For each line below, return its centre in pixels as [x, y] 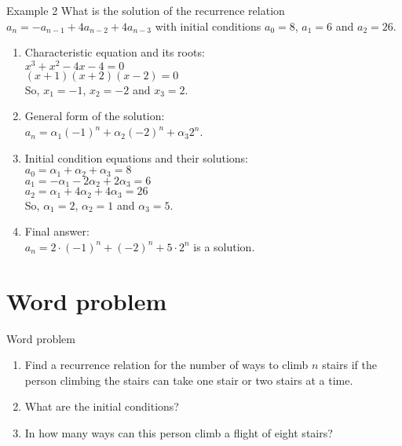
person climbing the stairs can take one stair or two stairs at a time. [189, 380]
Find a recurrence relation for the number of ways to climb [166, 365]
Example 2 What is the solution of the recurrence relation [146, 10]
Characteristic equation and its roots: [115, 52]
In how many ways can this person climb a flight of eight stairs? [179, 432]
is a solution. [224, 246]
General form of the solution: [95, 116]
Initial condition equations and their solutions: [137, 157]
